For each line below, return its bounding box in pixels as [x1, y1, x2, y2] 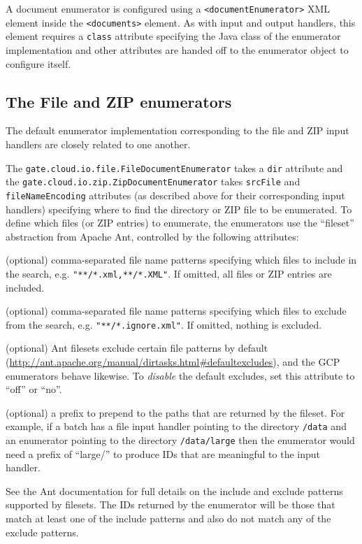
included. [6, 280, 45, 294]
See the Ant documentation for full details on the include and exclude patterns [6, 483, 343, 498]
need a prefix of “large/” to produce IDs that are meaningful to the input [6, 446, 321, 461]
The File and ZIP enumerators [6, 90, 232, 112]
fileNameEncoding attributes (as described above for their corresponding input [6, 187, 345, 202]
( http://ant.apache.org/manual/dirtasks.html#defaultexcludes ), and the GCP [6, 354, 340, 368]
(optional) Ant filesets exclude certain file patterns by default [6, 341, 268, 355]
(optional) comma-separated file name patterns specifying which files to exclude [6, 303, 347, 318]
